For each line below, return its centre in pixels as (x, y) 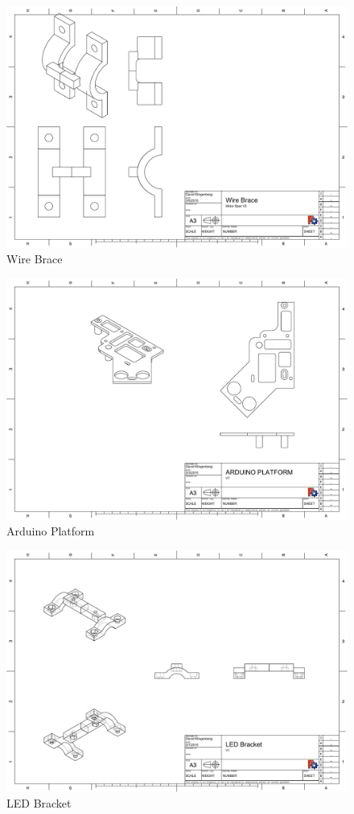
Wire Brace (35, 259)
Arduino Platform (51, 531)
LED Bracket (39, 803)
